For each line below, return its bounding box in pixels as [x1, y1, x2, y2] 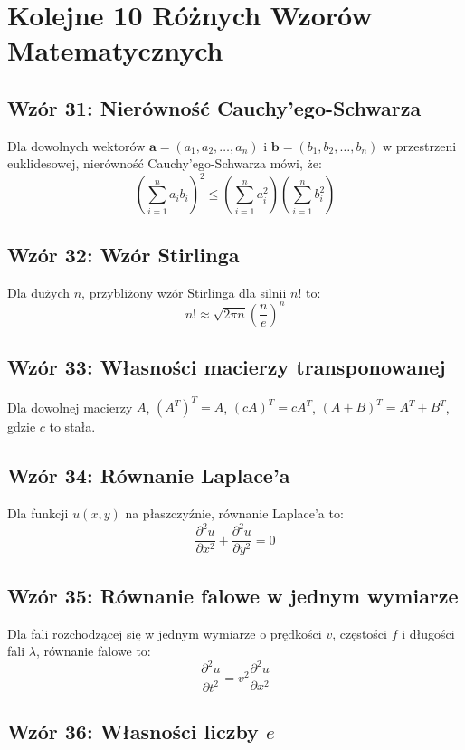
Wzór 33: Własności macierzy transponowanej [7, 353, 446, 381]
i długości [402, 623, 455, 642]
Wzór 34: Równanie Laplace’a [7, 461, 290, 489]
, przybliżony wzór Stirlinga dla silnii [81, 282, 287, 301]
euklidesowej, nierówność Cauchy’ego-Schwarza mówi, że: [7, 154, 322, 173]
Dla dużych [7, 282, 71, 301]
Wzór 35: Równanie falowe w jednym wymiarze [7, 581, 459, 609]
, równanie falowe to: [35, 641, 151, 660]
